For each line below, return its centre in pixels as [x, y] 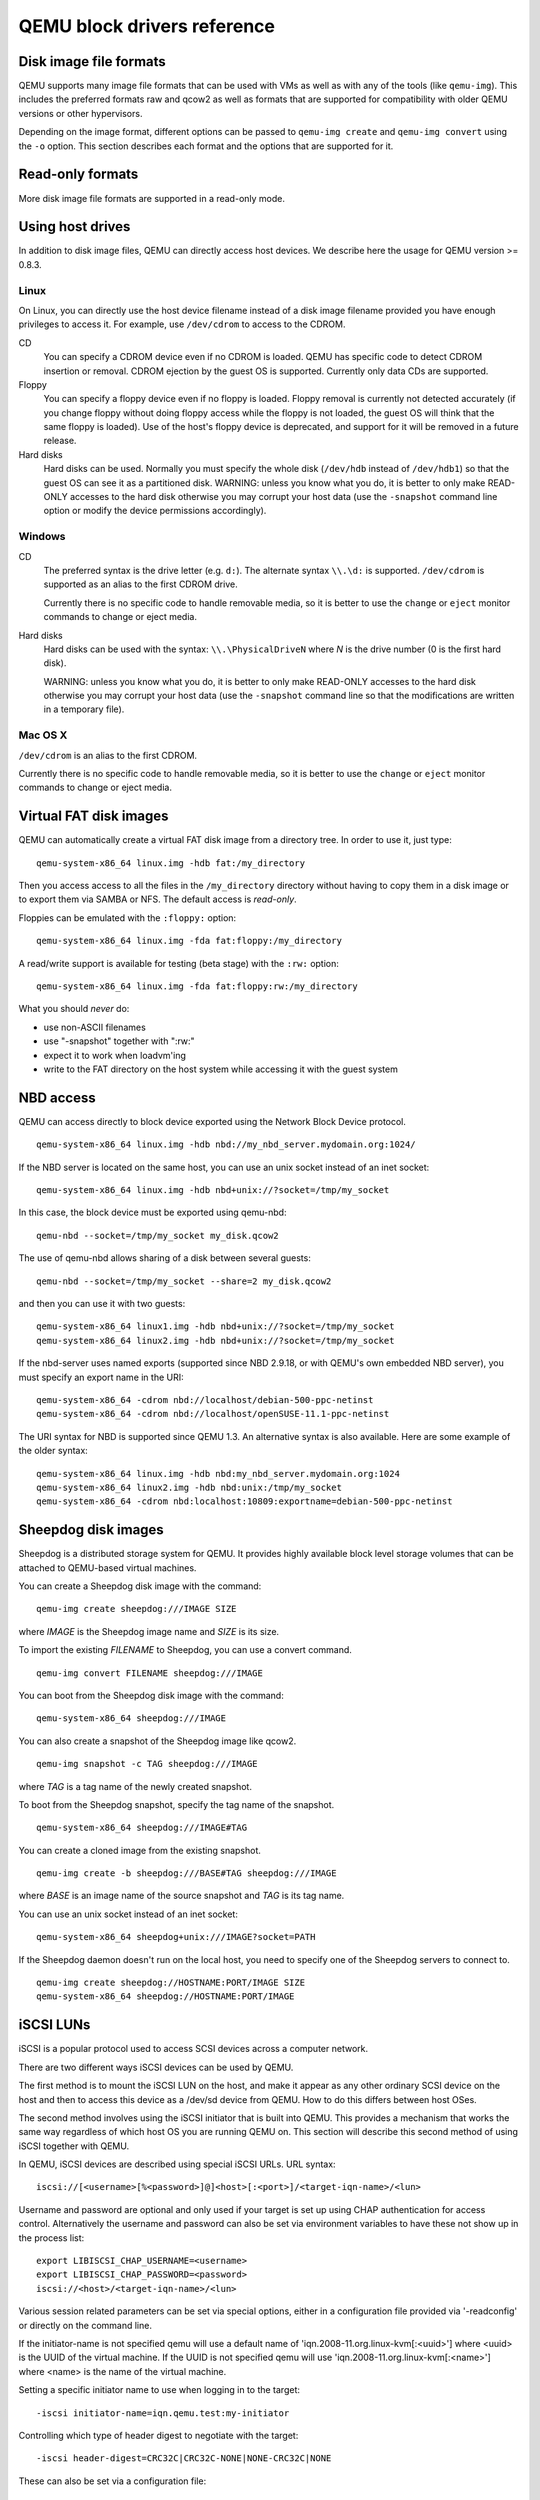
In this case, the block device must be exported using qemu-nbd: [152, 1212]
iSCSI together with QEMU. [74, 2146]
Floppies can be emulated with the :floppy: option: [127, 917]
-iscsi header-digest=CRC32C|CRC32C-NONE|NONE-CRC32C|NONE [184, 2458]
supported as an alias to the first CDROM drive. [141, 584]
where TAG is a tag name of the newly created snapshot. [135, 1786]
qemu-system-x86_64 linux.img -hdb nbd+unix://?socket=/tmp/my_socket [213, 1190]
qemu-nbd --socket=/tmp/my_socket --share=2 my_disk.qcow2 [184, 1281]
